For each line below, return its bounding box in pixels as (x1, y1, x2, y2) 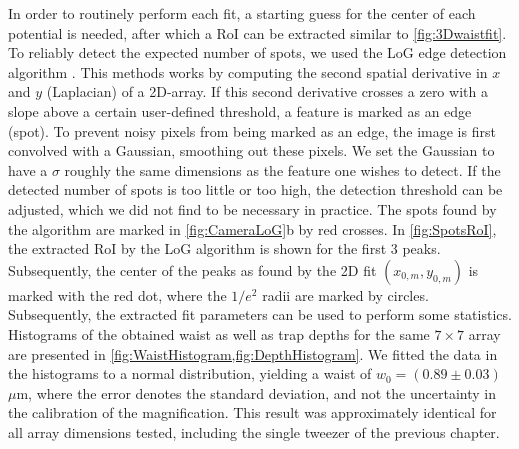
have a (8, 159, 48, 180)
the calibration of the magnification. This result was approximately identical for (8, 402, 497, 423)
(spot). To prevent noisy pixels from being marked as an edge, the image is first (8, 120, 496, 141)
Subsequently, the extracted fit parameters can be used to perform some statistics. (8, 304, 512, 325)
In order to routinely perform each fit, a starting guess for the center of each (8, 3, 476, 23)
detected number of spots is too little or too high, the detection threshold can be (8, 179, 503, 200)
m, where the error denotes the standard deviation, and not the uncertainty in (16, 382, 496, 403)
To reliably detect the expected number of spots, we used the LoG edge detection (8, 42, 507, 63)
